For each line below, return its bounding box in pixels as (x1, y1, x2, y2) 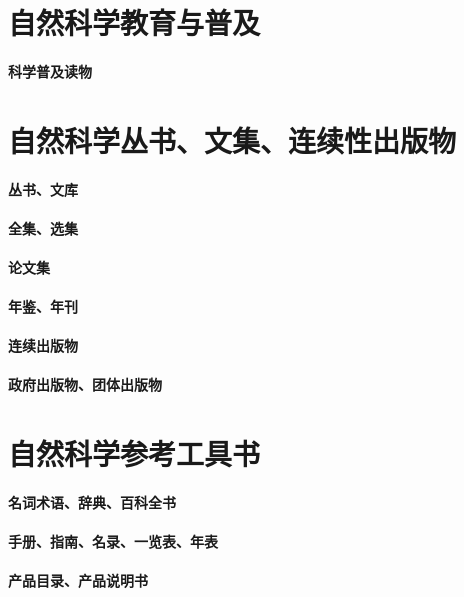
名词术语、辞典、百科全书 (8, 492, 176, 513)
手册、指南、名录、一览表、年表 (8, 531, 218, 552)
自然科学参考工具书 (8, 433, 261, 474)
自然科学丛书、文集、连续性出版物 (8, 119, 457, 160)
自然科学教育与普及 (8, 2, 261, 43)
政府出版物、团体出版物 (8, 374, 162, 395)
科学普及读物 (8, 60, 92, 81)
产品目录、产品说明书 (8, 570, 148, 591)
